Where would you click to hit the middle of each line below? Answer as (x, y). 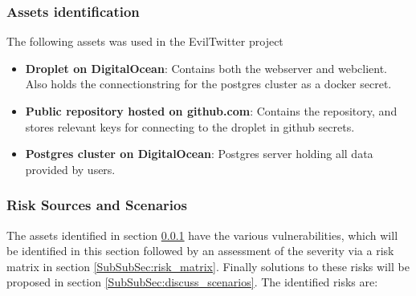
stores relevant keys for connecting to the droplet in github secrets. (190, 126)
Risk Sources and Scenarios (97, 205)
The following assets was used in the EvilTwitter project (145, 41)
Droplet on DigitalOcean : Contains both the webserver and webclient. (206, 68)
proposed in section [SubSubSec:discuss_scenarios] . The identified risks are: (192, 282)
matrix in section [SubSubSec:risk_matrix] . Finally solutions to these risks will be (208, 266)
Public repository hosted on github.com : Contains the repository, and (211, 111)
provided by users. (70, 169)
